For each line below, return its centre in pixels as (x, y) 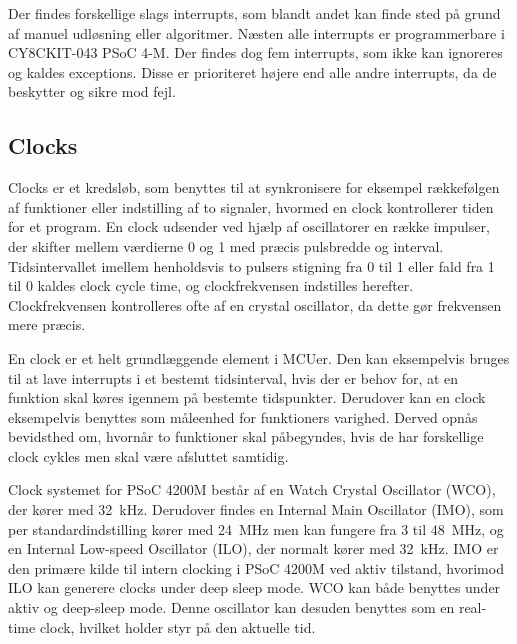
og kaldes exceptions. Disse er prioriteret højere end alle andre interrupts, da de (252, 71)
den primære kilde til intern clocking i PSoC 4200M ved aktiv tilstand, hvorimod (256, 567)
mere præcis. (47, 324)
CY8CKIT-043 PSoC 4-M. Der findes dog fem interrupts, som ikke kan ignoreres (255, 52)
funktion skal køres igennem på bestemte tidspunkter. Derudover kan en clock (247, 397)
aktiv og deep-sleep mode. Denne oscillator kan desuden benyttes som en (231, 607)
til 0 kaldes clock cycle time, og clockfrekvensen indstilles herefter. (211, 285)
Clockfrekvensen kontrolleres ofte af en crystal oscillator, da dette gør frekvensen (255, 304)
